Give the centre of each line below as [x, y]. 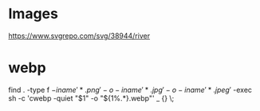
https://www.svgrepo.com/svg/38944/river [79, 36]
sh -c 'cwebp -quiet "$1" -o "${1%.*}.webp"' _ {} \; [91, 98]
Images [33, 14]
